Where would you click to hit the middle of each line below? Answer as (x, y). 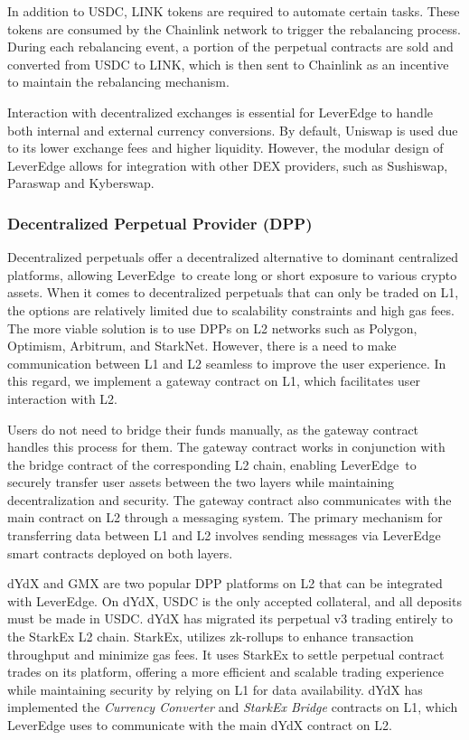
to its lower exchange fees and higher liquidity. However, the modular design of (225, 148)
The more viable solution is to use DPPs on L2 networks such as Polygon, (212, 328)
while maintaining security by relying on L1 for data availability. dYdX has (215, 689)
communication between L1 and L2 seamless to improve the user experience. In (227, 363)
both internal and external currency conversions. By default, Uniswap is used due (233, 130)
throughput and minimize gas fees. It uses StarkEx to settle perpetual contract (226, 654)
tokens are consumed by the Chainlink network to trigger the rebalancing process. (234, 28)
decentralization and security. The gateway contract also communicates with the (230, 499)
